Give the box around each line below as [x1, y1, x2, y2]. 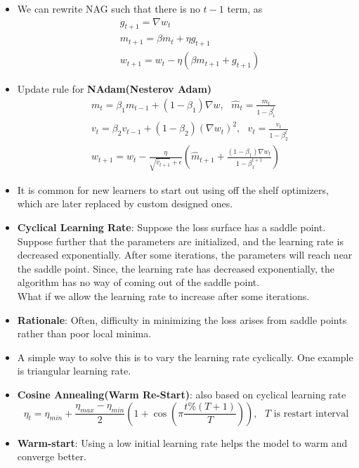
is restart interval [273, 408, 349, 419]
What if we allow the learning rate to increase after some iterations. [17, 288, 310, 303]
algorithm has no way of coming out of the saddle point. [17, 275, 260, 290]
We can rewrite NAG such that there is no [17, 1, 200, 15]
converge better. [17, 449, 86, 464]
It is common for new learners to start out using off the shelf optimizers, [17, 182, 329, 197]
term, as [227, 1, 263, 15]
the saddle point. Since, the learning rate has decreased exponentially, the [17, 261, 334, 275]
